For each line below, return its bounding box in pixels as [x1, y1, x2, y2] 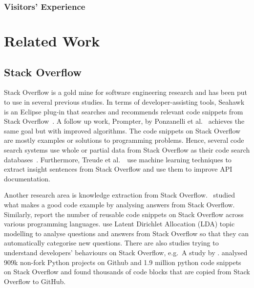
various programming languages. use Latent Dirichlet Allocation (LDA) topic [4, 219, 235, 229]
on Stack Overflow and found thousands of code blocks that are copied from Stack [4, 266, 250, 277]
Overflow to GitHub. [4, 276, 66, 286]
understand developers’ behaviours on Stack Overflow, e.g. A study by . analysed [4, 247, 248, 257]
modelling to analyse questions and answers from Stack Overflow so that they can [4, 228, 249, 238]
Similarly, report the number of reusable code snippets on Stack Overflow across [4, 209, 244, 219]
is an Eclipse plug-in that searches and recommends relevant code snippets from [4, 106, 243, 116]
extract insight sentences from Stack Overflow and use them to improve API [4, 164, 233, 174]
